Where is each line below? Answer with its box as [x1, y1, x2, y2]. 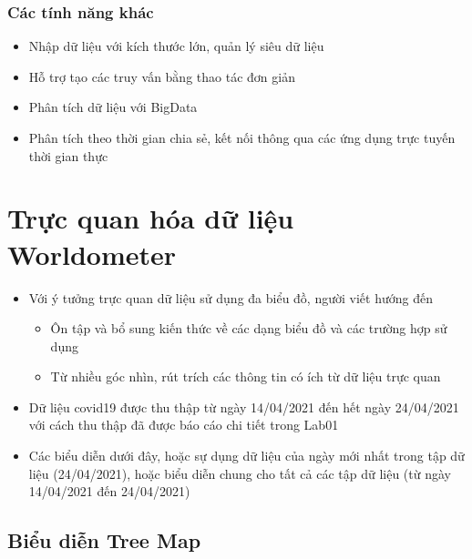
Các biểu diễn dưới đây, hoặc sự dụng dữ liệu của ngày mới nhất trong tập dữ [28, 446, 465, 465]
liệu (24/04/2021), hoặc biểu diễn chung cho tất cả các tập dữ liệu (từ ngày [28, 463, 451, 483]
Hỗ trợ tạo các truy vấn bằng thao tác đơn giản [28, 66, 295, 86]
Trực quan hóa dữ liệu [7, 199, 294, 237]
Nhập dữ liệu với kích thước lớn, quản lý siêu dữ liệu [28, 36, 324, 56]
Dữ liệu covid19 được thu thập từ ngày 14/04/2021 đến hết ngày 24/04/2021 [28, 397, 459, 416]
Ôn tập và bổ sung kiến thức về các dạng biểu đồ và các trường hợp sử [50, 319, 447, 338]
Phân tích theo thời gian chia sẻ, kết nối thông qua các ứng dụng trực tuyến [28, 128, 456, 147]
